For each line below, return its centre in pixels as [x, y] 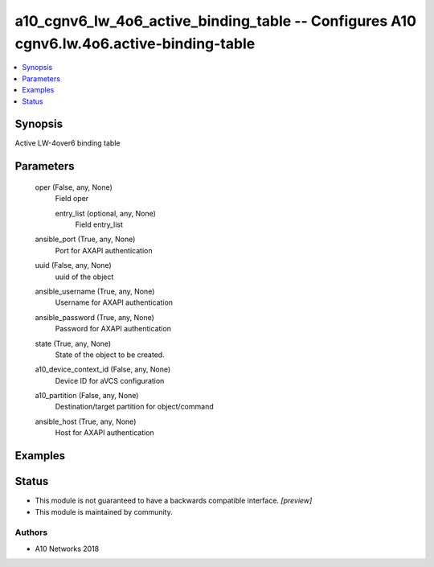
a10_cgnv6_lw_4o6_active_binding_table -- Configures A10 [216, 21]
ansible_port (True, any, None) [85, 239]
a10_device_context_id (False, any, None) [103, 369]
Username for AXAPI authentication [114, 302]
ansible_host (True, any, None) [86, 421]
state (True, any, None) [73, 343]
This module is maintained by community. [104, 512]
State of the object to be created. [110, 355]
